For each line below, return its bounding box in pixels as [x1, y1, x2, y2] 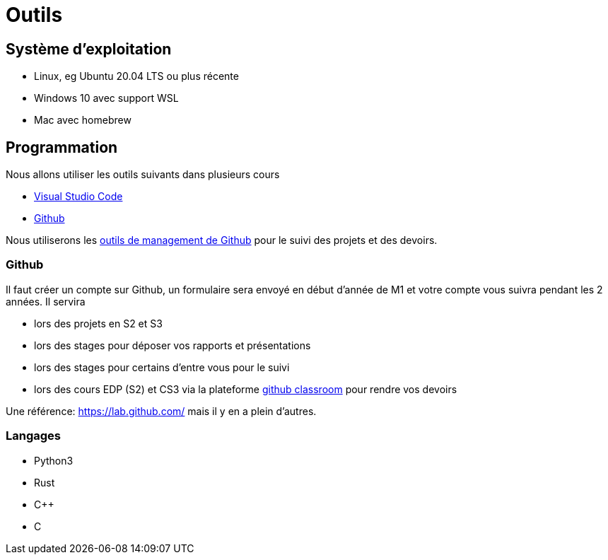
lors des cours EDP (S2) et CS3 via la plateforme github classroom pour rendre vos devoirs [34, 383, 457, 395]
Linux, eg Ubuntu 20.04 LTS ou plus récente [34, 70, 239, 83]
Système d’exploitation [6, 40, 172, 58]
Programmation [6, 138, 118, 156]
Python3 [34, 454, 74, 467]
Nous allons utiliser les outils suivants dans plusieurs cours [6, 168, 280, 181]
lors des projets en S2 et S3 [34, 317, 163, 329]
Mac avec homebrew [34, 114, 131, 127]
